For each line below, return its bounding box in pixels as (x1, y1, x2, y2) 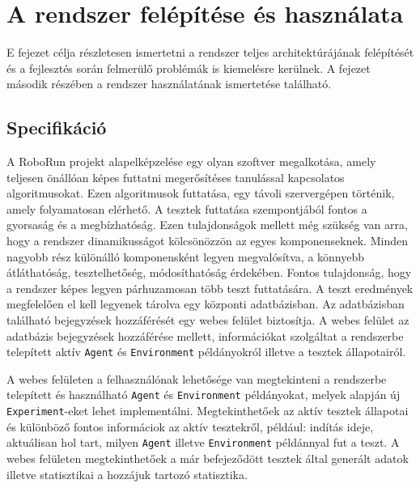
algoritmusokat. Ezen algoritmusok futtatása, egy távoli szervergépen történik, (6, 185, 395, 202)
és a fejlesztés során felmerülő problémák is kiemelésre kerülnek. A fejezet (6, 59, 371, 76)
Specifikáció (6, 115, 107, 140)
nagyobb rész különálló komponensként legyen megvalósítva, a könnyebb (6, 248, 365, 265)
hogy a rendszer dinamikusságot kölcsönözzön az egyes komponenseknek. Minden (6, 232, 408, 249)
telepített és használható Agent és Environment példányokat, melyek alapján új (6, 386, 401, 403)
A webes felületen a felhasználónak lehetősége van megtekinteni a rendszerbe (6, 370, 387, 387)
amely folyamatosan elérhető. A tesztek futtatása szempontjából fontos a (6, 200, 367, 217)
